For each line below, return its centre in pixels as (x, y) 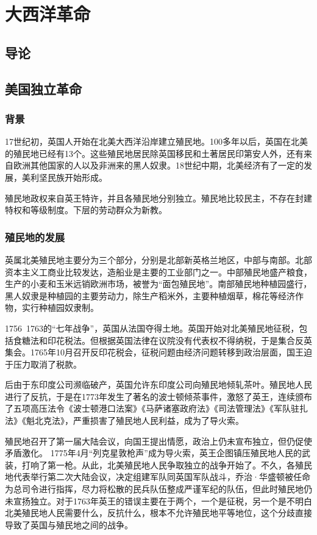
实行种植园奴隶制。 (60, 308)
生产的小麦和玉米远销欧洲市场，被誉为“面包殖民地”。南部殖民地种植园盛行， (158, 284)
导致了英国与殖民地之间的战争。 (69, 524)
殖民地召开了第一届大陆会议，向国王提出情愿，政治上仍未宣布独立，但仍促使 (158, 441)
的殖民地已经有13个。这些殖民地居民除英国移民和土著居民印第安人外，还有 (154, 153)
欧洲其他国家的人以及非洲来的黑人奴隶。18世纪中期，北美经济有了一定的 (158, 165)
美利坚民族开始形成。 (64, 177)
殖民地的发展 (35, 237)
